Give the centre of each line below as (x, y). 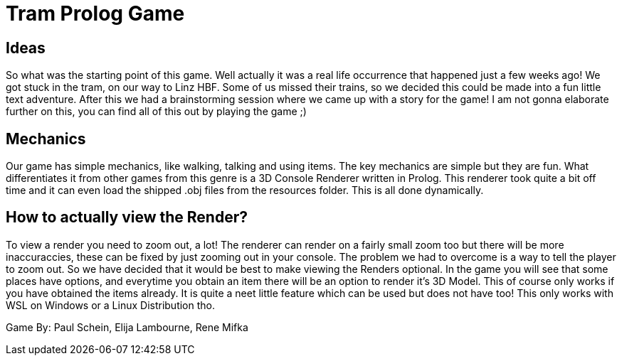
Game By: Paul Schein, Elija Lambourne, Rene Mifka (127, 327)
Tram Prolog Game (95, 14)
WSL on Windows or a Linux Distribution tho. (110, 305)
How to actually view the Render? (127, 217)
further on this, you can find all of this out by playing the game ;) (156, 112)
